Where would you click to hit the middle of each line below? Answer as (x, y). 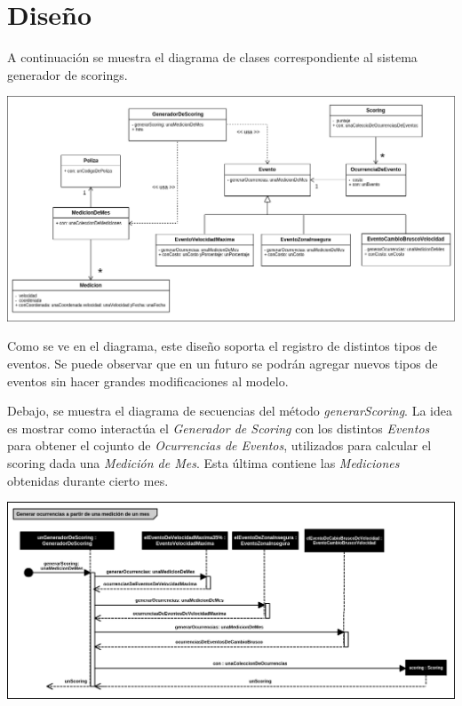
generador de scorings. (68, 74)
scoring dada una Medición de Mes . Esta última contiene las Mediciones (203, 462)
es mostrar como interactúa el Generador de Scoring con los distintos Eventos (219, 428)
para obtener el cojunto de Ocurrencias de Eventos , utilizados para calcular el (219, 445)
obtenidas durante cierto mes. (88, 480)
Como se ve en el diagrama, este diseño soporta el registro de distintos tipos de (223, 346)
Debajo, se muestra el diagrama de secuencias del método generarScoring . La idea (230, 411)
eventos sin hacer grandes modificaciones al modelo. (148, 381)
